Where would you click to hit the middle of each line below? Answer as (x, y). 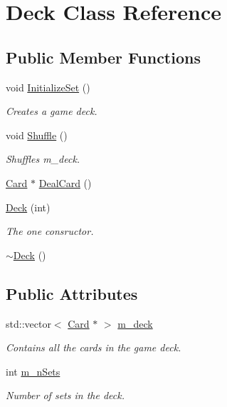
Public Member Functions (103, 57)
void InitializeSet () (48, 87)
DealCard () (65, 182)
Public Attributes (72, 293)
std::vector (28, 323)
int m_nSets (33, 371)
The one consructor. (50, 231)
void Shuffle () (37, 135)
